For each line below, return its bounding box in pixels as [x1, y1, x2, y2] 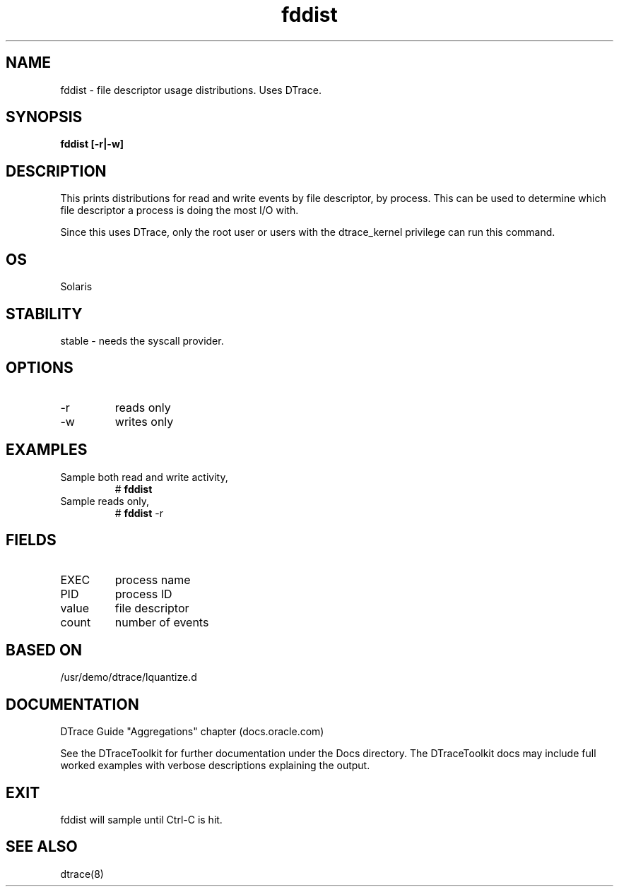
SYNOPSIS [6, 108, 83, 126]
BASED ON [6, 641, 83, 659]
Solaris [60, 280, 93, 293]
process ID [114, 586, 172, 601]
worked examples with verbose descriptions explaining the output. [60, 759, 370, 772]
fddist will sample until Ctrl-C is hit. [60, 814, 223, 826]
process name [114, 572, 191, 587]
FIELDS [6, 531, 57, 549]
